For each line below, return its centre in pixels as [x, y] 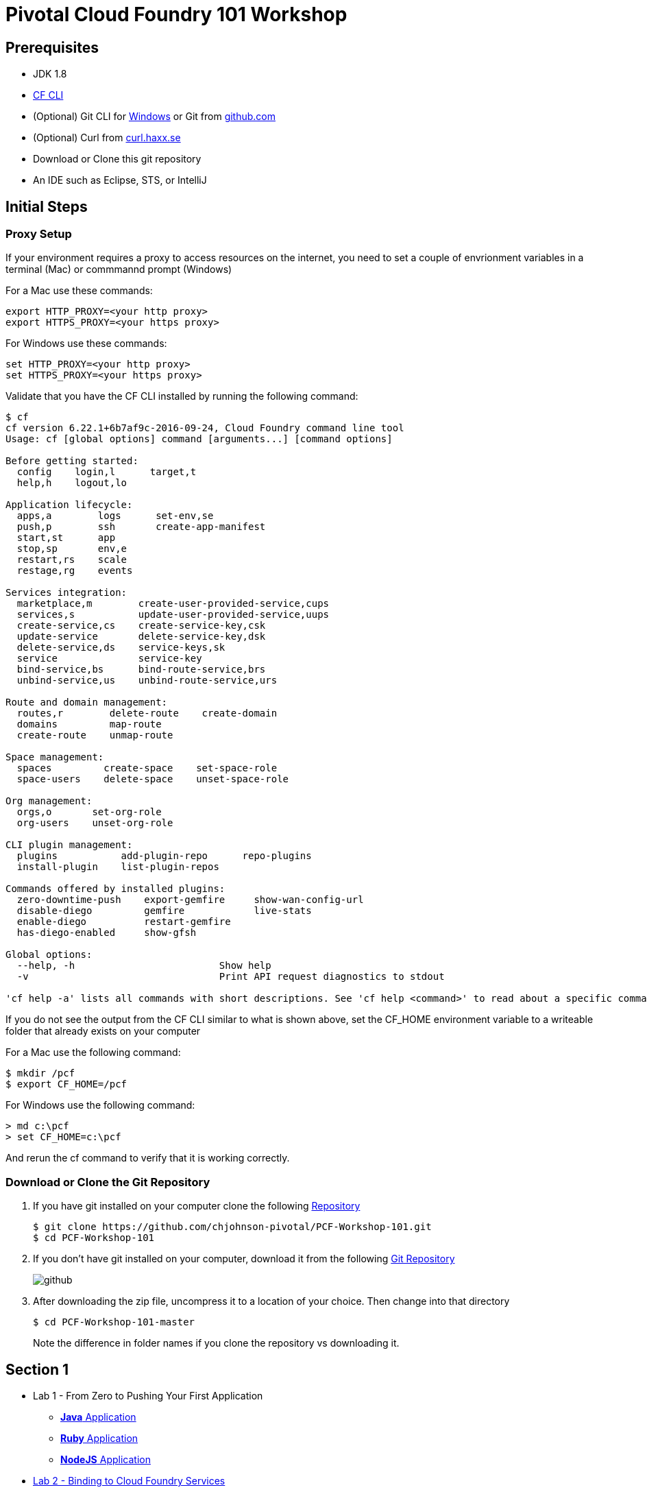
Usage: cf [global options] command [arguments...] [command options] [199, 439]
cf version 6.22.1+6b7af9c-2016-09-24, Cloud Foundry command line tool [205, 428]
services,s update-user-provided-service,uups [173, 615]
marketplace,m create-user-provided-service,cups [173, 604]
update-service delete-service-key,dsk [141, 637]
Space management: [55, 757]
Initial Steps [47, 206]
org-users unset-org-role [95, 823]
